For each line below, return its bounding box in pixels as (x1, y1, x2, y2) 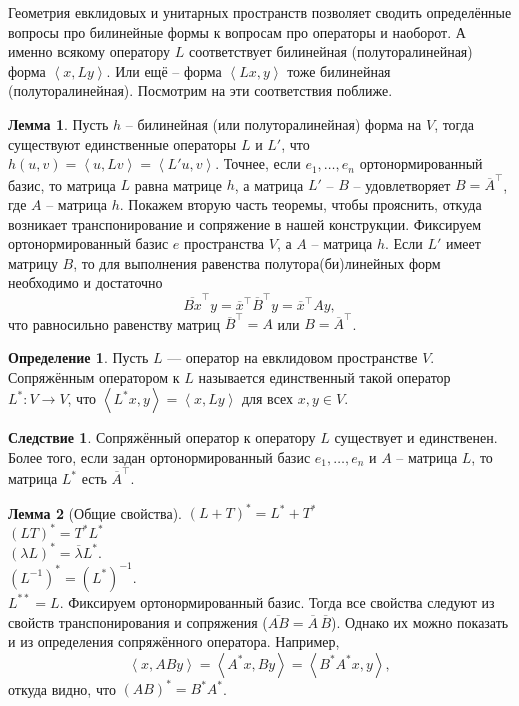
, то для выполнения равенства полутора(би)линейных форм (73, 252, 441, 273)
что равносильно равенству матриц (8, 313, 220, 334)
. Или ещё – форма (106, 60, 222, 81)
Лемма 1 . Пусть (8, 113, 109, 134)
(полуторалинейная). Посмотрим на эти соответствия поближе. (8, 80, 393, 101)
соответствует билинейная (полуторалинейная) (188, 41, 473, 62)
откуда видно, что (8, 678, 116, 699)
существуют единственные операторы (8, 133, 237, 154)
